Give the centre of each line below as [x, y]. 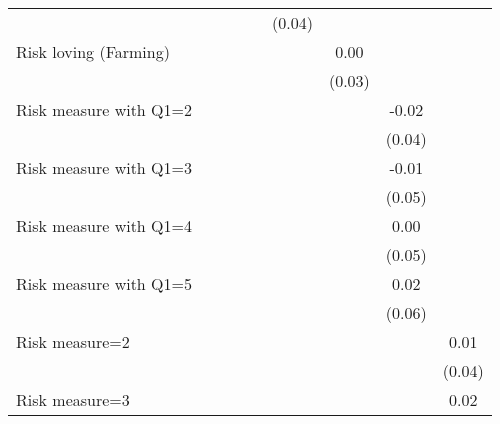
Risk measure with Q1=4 [104, 225]
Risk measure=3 [73, 399]
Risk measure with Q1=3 [104, 167]
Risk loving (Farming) [93, 51]
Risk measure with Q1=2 [104, 109]
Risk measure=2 [73, 341]
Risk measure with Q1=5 [104, 283]
